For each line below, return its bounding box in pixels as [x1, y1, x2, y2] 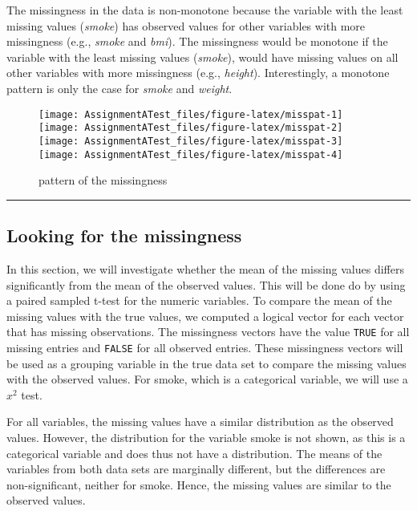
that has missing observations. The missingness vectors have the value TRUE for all [6, 323, 410, 340]
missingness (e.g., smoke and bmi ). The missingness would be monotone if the [6, 33, 388, 50]
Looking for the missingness [6, 223, 242, 248]
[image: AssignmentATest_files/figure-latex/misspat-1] [38, 108, 343, 120]
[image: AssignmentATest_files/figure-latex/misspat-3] [38, 135, 343, 147]
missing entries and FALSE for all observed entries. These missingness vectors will [6, 339, 403, 356]
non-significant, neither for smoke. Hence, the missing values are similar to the [6, 476, 391, 493]
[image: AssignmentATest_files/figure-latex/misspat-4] [38, 148, 343, 160]
